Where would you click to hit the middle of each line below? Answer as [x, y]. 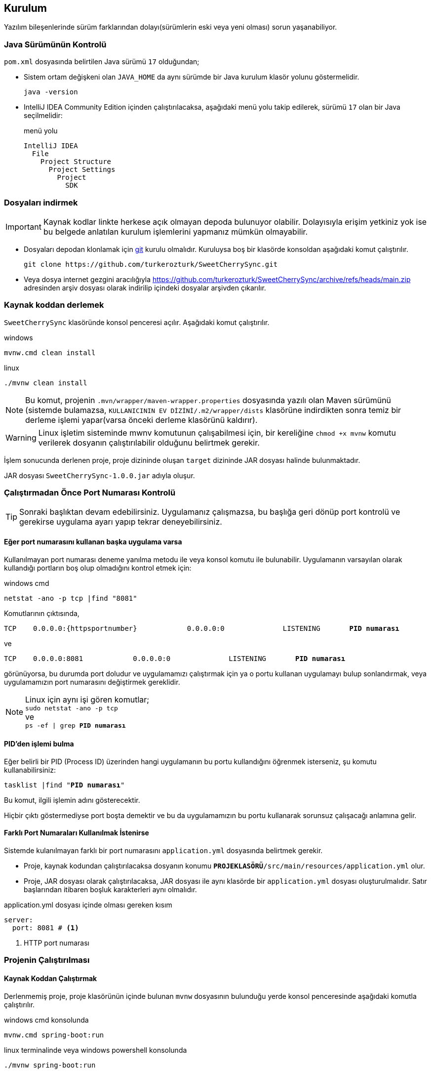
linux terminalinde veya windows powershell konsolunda [96, 1050]
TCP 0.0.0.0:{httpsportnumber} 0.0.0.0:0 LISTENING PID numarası [202, 628]
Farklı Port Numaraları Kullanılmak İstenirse [77, 833]
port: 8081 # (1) [45, 928]
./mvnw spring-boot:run [50, 1065]
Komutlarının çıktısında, [42, 613]
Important [23, 227]
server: [19, 920]
